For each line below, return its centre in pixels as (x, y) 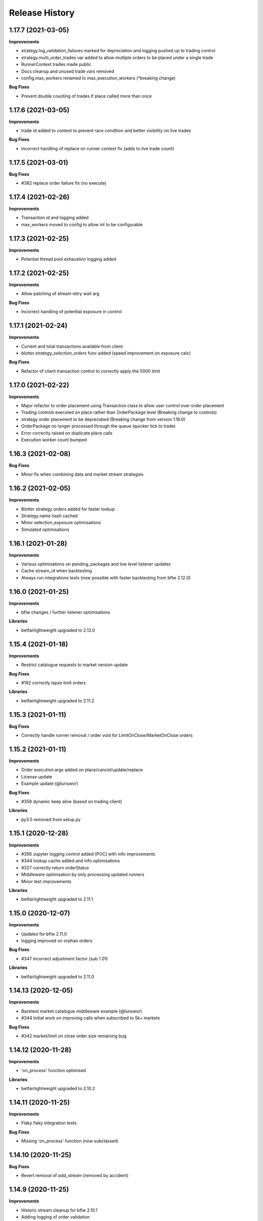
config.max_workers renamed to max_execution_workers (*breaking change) (98, 78)
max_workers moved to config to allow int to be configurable (82, 224)
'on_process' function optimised (54, 1071)
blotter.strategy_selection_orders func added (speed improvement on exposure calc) (106, 353)
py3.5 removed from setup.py (51, 819)
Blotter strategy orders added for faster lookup (68, 509)
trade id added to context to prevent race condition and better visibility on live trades (106, 131)
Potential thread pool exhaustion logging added (69, 259)
